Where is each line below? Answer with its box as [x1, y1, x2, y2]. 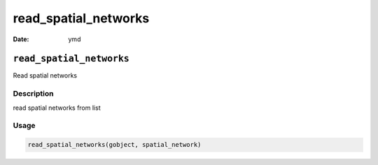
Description [13, 89, 54, 99]
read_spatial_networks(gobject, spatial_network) [27, 141, 202, 149]
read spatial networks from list [13, 103, 101, 112]
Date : [13, 35, 29, 43]
